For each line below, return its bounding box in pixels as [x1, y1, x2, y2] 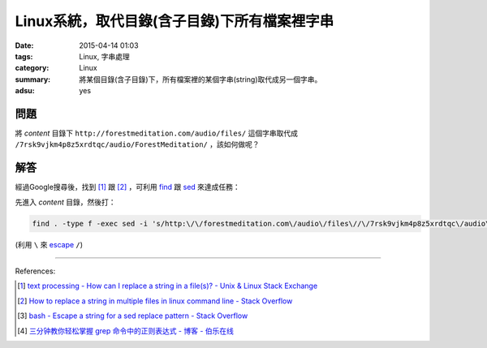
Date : [15, 41, 34, 50]
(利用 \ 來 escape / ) [15, 239, 84, 249]
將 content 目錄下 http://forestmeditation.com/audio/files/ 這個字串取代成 [15, 128, 298, 138]
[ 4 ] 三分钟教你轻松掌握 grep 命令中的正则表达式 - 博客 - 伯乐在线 [17, 325, 235, 336]
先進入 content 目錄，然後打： [15, 197, 116, 207]
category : [15, 63, 50, 73]
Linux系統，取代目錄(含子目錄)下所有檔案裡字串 [15, 12, 334, 30]
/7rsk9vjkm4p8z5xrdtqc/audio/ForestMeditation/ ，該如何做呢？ [15, 140, 260, 149]
